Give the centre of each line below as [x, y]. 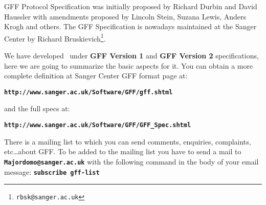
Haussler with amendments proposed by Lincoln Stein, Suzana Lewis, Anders [125, 16]
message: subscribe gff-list [52, 171]
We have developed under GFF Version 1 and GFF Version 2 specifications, [131, 56]
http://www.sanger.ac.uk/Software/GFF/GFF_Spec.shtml [98, 125]
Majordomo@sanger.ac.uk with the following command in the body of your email [131, 161]
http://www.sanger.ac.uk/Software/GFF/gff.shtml [88, 92]
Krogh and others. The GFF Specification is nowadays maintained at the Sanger [130, 26]
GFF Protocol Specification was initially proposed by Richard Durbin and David [131, 6]
